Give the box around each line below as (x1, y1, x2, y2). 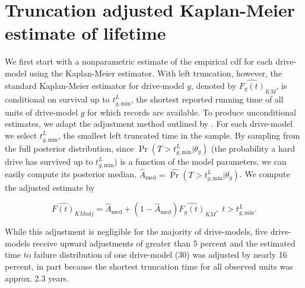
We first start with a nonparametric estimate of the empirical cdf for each (5, 55, 273, 68)
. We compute (239, 168, 290, 180)
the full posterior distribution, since (5, 142, 134, 154)
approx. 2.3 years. (5, 271, 69, 284)
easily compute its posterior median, (5, 168, 136, 180)
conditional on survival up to (5, 92, 110, 105)
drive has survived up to (5, 155, 93, 167)
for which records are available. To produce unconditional (87, 105, 296, 118)
